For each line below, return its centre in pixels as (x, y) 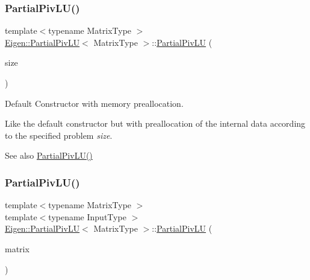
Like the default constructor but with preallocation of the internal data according (155, 123)
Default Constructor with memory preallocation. (94, 103)
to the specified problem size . (59, 135)
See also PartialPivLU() (49, 155)
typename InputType (87, 216)
